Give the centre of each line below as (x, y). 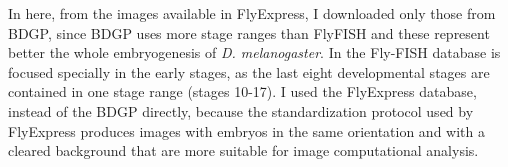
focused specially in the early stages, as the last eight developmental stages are (249, 71)
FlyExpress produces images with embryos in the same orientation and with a (246, 130)
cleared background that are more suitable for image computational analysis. (243, 150)
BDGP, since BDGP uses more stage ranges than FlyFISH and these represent (249, 32)
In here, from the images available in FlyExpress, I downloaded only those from (252, 13)
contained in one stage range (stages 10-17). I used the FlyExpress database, (242, 91)
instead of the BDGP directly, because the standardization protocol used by (241, 110)
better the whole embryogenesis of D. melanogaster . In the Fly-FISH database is (254, 52)
